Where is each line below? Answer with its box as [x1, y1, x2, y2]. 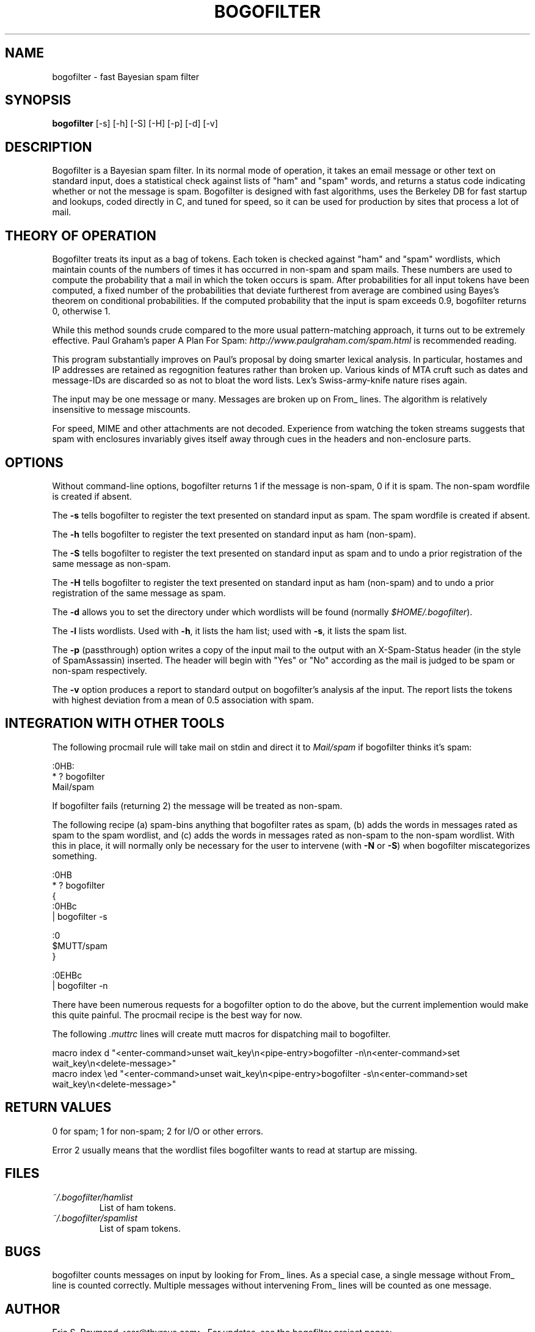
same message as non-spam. [52, 558, 171, 569]
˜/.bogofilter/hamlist [52, 1191, 133, 1202]
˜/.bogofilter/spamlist [52, 1212, 138, 1223]
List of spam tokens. [99, 1223, 181, 1234]
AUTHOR [5, 1301, 60, 1317]
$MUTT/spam [52, 940, 108, 951]
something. [52, 850, 97, 861]
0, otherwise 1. [52, 306, 111, 317]
